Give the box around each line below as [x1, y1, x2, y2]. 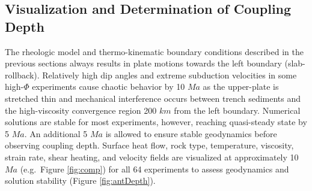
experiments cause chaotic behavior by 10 [32, 80, 185, 93]
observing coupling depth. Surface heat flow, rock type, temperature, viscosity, [5, 139, 294, 151]
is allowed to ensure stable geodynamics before [105, 127, 277, 140]
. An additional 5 [24, 127, 88, 140]
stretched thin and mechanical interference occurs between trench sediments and [5, 92, 301, 104]
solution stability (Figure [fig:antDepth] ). [5, 174, 156, 187]
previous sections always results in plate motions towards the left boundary [5, 57, 282, 69]
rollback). [5, 68, 40, 81]
